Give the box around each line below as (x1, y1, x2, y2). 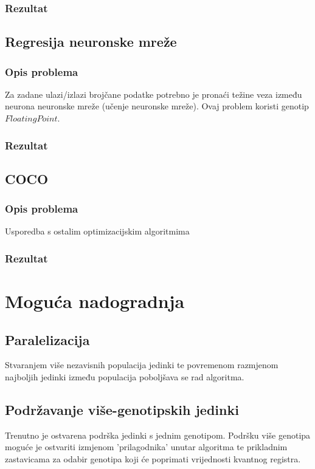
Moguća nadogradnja (5, 289, 185, 313)
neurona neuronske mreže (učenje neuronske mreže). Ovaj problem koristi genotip (5, 100, 309, 112)
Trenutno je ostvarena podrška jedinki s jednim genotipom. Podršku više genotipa (5, 428, 311, 441)
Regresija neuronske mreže (5, 32, 177, 51)
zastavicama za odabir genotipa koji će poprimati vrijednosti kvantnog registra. (5, 453, 301, 465)
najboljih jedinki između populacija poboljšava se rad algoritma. (5, 371, 244, 383)
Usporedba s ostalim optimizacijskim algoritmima (5, 225, 190, 238)
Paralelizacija (5, 330, 90, 349)
